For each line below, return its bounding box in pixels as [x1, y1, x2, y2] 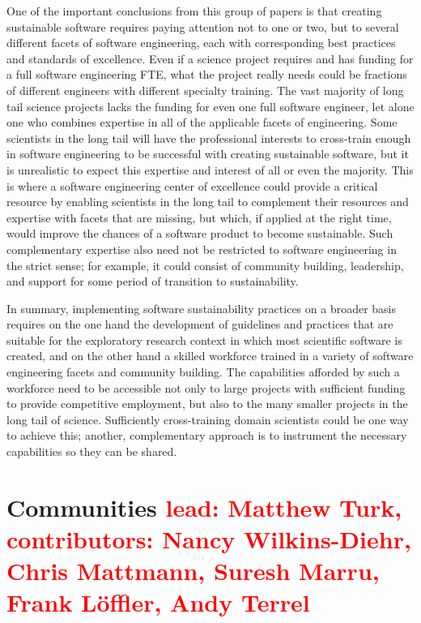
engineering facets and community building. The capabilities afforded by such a [6, 363, 400, 380]
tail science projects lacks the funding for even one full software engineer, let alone [6, 97, 415, 114]
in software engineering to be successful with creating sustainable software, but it [6, 145, 409, 162]
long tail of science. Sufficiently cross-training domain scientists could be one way [6, 410, 409, 428]
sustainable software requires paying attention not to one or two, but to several [6, 18, 399, 35]
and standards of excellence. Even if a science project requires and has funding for [6, 49, 414, 67]
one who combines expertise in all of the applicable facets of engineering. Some [6, 114, 398, 131]
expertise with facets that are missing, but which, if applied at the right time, [6, 208, 392, 226]
